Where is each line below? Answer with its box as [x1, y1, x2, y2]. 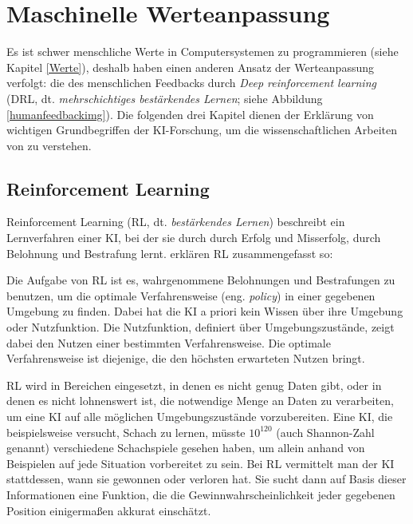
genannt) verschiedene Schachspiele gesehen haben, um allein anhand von [6, 439, 365, 456]
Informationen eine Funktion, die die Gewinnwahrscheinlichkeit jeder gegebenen [6, 486, 395, 502]
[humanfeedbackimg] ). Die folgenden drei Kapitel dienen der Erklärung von [6, 105, 374, 122]
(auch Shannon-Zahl [276, 423, 375, 440]
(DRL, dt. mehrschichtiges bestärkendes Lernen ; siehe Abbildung [6, 89, 323, 106]
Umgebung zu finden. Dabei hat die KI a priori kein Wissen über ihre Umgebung [6, 303, 403, 320]
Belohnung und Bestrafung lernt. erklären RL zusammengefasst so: [6, 244, 333, 261]
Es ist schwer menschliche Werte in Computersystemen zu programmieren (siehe [6, 43, 399, 60]
